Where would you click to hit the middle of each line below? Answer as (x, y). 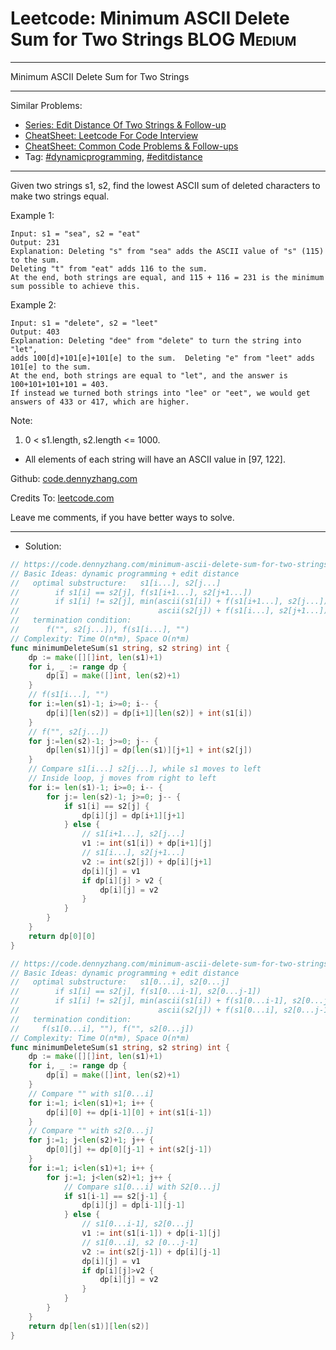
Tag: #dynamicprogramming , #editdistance (113, 156)
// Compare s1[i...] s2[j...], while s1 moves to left (145, 769)
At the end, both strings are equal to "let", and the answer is (149, 375)
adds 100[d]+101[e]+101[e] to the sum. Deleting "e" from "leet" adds (162, 358)
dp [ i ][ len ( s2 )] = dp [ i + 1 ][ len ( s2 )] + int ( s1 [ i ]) (149, 713)
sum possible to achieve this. (75, 286)
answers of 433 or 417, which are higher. (100, 402)
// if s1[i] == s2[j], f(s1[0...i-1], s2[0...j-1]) (136, 992)
